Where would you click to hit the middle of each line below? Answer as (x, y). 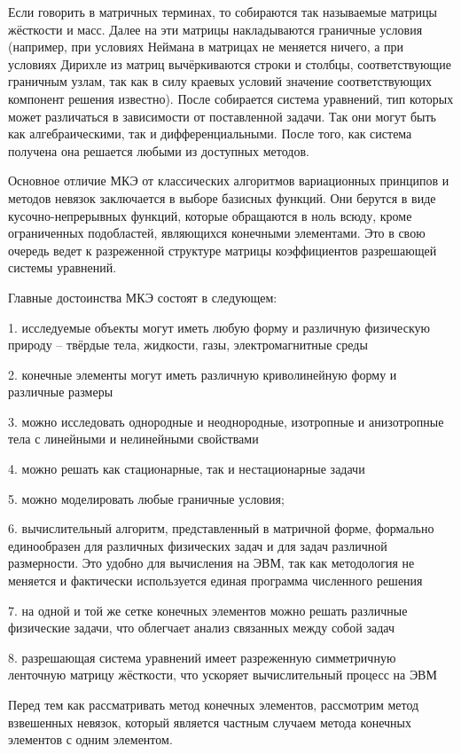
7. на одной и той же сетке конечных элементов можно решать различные (208, 610)
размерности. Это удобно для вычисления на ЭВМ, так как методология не (211, 563)
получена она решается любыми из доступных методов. (159, 150)
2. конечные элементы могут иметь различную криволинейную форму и (203, 374)
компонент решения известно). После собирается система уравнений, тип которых (231, 98)
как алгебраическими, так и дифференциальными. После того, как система (210, 134)
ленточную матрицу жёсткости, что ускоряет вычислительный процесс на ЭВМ (223, 675)
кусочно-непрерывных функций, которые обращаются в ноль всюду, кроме (210, 215)
